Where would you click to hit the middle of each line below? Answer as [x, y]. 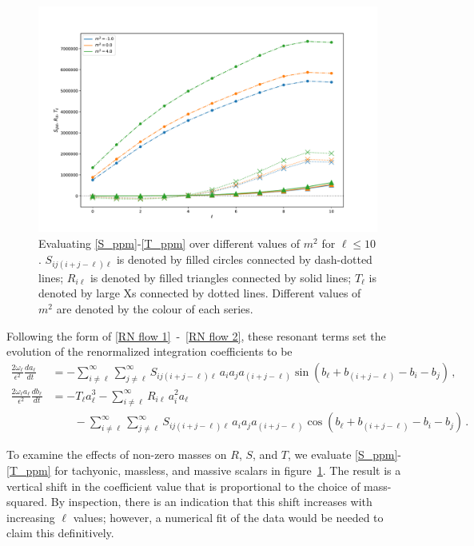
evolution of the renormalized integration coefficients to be [149, 351]
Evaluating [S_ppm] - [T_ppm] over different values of [169, 243]
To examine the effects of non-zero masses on [117, 454]
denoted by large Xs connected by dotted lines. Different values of [200, 293]
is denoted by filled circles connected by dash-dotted [244, 259]
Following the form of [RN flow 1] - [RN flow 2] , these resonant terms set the [196, 335]
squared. [27, 502]
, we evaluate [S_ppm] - [345, 454]
